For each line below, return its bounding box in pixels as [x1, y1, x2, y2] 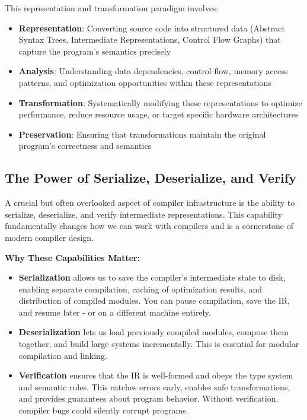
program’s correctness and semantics [18, 139, 152, 152]
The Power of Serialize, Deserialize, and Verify [5, 168, 296, 187]
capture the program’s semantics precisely [18, 44, 171, 57]
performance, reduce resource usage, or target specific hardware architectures [18, 108, 299, 120]
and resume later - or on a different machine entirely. [18, 306, 211, 318]
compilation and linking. [18, 349, 107, 361]
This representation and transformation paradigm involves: [5, 2, 219, 14]
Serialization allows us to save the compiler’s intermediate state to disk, [18, 271, 286, 284]
